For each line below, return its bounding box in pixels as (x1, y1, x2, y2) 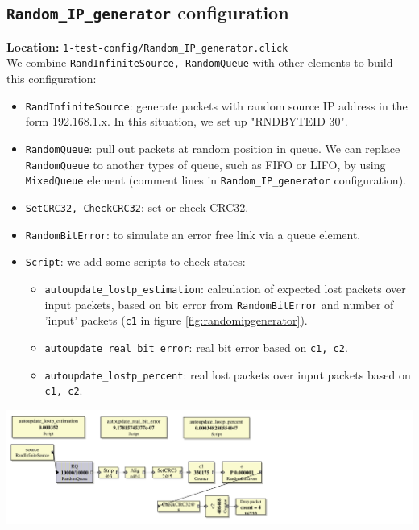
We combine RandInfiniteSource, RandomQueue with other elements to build (6, 54, 393, 71)
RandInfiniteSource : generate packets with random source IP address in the (25, 97, 408, 114)
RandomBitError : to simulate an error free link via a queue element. (25, 226, 361, 242)
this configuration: (6, 70, 97, 87)
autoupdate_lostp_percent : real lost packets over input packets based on (44, 366, 411, 383)
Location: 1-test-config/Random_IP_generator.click (6, 38, 288, 55)
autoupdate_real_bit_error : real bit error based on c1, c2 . (44, 338, 348, 355)
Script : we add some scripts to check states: (25, 253, 246, 270)
